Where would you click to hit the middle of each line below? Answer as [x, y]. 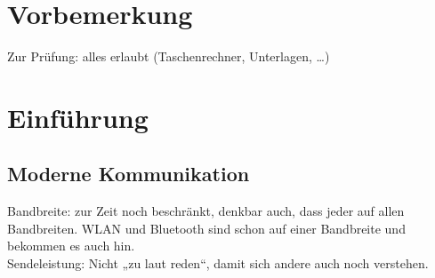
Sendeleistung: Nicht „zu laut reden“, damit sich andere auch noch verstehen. [218, 263]
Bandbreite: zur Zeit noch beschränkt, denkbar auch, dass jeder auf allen [206, 211]
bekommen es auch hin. [71, 246]
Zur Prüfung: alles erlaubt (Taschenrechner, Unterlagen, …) [169, 56]
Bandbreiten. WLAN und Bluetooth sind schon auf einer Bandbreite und [206, 228]
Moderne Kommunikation [129, 174]
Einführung [78, 117]
